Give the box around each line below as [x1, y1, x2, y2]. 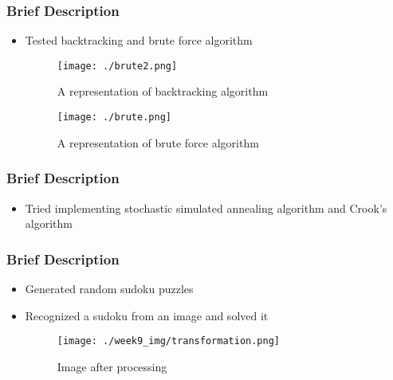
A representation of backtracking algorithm [57, 83, 269, 100]
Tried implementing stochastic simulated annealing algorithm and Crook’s [25, 199, 387, 216]
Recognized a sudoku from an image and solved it [25, 307, 269, 323]
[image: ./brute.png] [57, 112, 171, 123]
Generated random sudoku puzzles [25, 280, 194, 296]
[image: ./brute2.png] [57, 60, 178, 72]
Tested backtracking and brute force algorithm [25, 32, 253, 49]
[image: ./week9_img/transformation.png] [57, 335, 280, 347]
